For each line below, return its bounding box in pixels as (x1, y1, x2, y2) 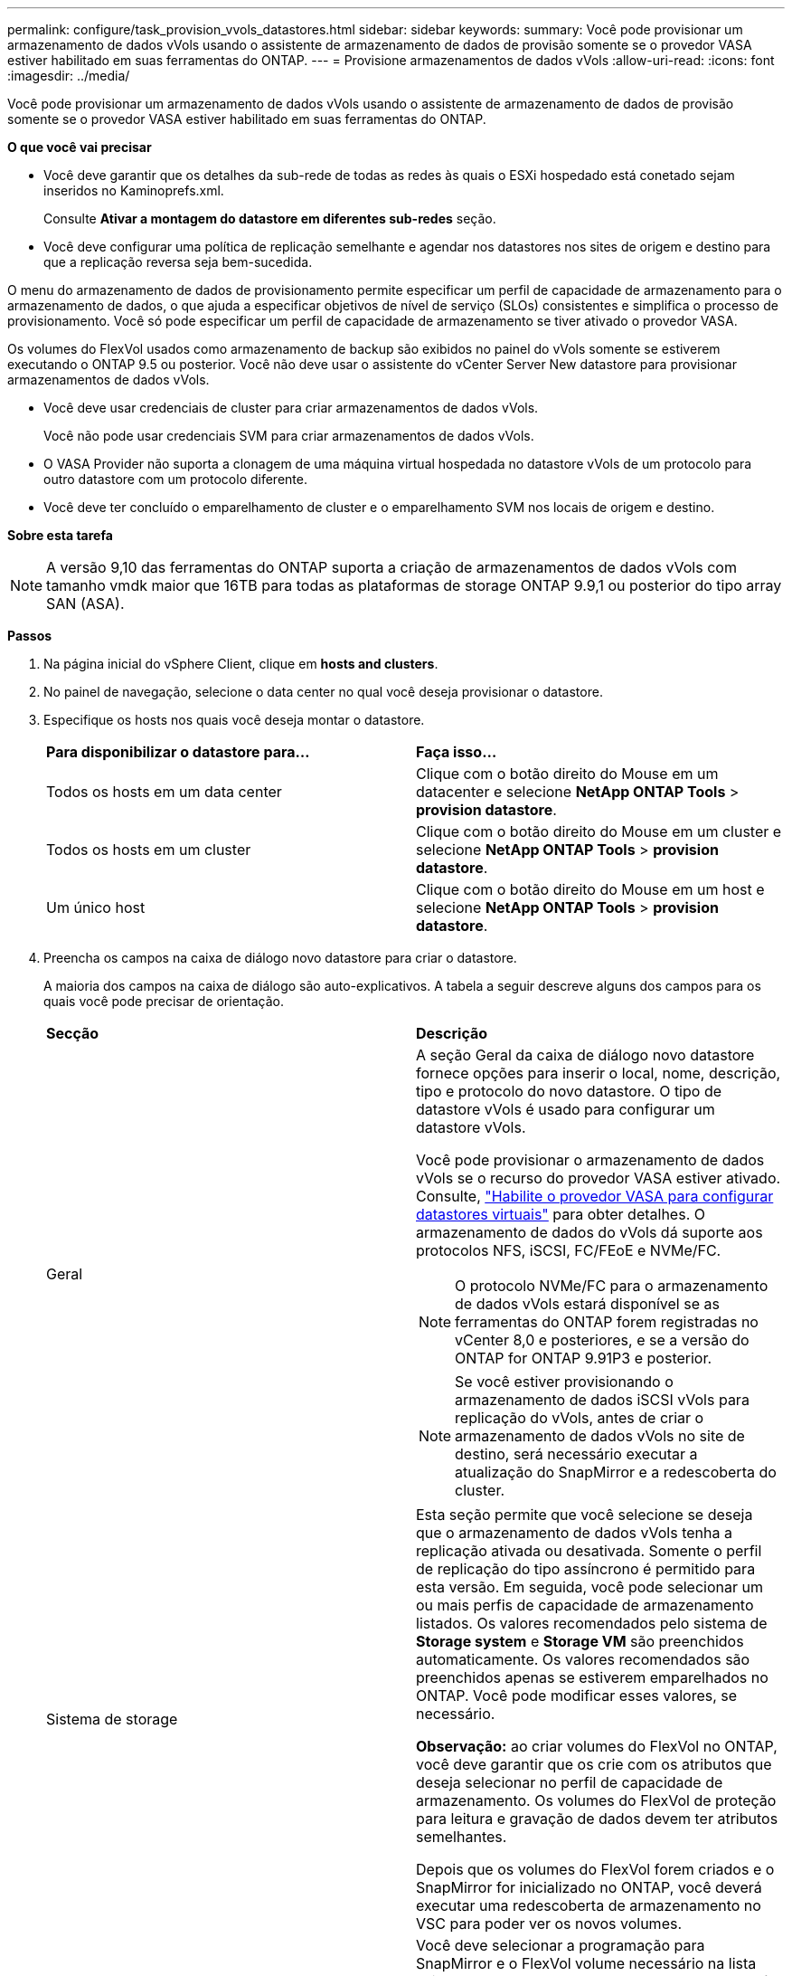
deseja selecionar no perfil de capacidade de (416, 1773, 723, 1791)
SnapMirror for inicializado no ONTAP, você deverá (416, 1878, 762, 1896)
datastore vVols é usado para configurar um (416, 1100, 715, 1118)
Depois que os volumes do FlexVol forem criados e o (416, 1860, 775, 1878)
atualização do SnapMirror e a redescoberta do (455, 1463, 777, 1481)
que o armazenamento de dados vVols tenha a (416, 1524, 732, 1542)
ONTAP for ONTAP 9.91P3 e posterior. (455, 1349, 712, 1367)
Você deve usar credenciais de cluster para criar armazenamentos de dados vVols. (43, 400, 539, 415)
